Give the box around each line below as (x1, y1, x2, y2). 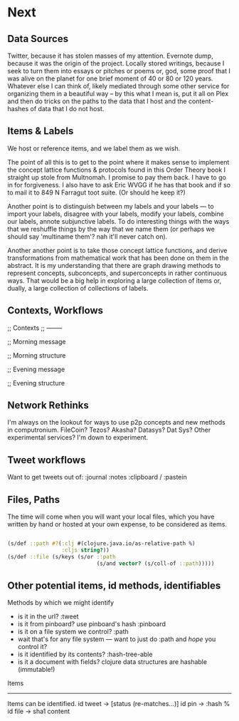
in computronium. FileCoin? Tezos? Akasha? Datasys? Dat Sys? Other (7, 425, 211, 435)
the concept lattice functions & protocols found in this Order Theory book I (7, 165, 226, 174)
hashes (7, 105, 29, 113)
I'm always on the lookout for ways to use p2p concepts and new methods (7, 418, 225, 427)
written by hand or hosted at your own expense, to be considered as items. (7, 520, 228, 529)
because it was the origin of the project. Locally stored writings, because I (7, 59, 225, 68)
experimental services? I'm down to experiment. (7, 433, 149, 442)
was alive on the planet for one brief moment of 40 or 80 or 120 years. (7, 74, 213, 83)
